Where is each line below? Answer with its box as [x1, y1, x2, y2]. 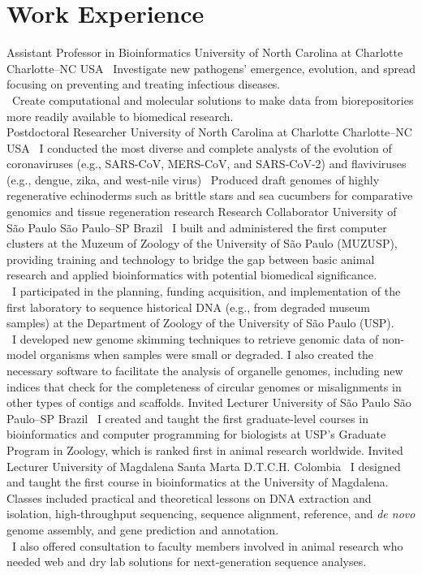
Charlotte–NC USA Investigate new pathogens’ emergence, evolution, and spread [6, 59, 416, 76]
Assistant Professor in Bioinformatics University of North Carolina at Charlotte [6, 44, 403, 61]
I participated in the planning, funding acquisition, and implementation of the [11, 283, 401, 300]
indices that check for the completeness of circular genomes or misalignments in [6, 378, 402, 395]
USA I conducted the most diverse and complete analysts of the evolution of [6, 139, 392, 156]
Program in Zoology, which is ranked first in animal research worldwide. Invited [6, 441, 403, 458]
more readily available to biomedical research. [6, 107, 234, 124]
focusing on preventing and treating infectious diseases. [6, 76, 281, 93]
